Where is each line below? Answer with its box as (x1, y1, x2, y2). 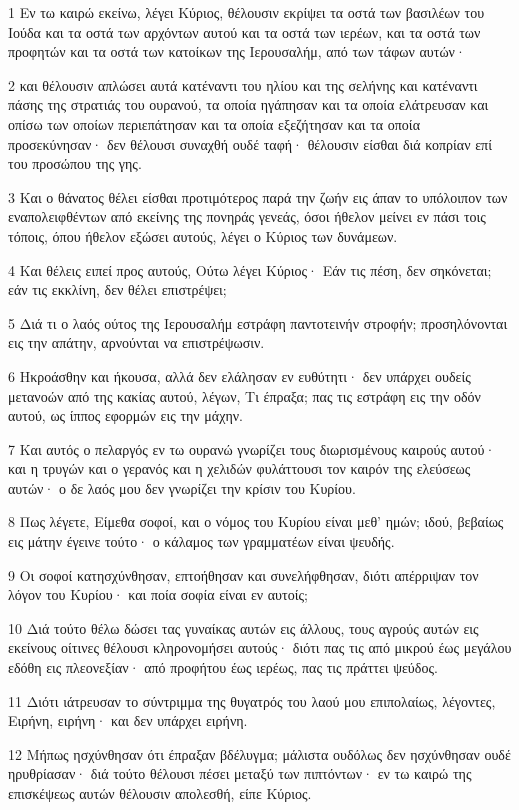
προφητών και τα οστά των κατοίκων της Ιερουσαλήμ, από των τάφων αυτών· (8, 41, 466, 62)
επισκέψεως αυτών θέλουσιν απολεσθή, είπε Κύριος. (8, 783, 312, 803)
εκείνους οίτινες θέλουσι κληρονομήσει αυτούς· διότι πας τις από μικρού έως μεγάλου (8, 637, 512, 658)
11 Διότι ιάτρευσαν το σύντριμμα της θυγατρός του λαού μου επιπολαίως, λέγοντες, (8, 690, 496, 711)
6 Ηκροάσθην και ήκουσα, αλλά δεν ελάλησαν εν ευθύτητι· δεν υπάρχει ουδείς (8, 365, 471, 386)
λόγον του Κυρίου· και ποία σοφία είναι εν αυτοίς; (8, 584, 308, 605)
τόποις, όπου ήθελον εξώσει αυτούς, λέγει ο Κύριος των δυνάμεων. (8, 225, 398, 246)
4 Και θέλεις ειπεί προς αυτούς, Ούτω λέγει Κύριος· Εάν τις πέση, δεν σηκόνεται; (8, 259, 492, 280)
